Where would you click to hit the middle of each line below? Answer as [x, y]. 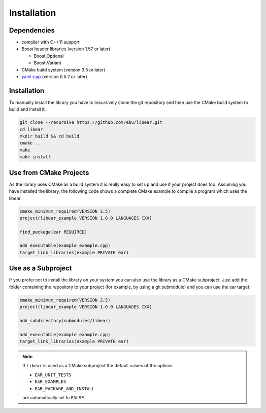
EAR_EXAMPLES [50, 382]
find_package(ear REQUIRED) [53, 232]
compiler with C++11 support [50, 42]
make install [35, 157]
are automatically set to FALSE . [54, 398]
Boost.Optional [49, 56]
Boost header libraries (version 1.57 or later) [66, 49]
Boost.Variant [48, 63]
